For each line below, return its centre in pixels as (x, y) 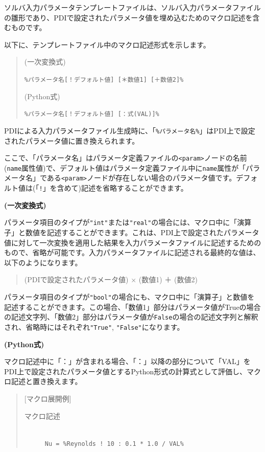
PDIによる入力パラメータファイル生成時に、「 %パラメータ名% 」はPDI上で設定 (130, 130)
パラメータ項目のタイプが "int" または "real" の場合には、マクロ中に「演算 (128, 222)
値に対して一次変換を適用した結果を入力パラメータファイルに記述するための (133, 242)
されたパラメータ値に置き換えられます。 (72, 140)
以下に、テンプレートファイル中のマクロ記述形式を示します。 (107, 44)
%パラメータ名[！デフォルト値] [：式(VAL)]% (92, 114)
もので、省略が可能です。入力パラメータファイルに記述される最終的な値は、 (132, 252)
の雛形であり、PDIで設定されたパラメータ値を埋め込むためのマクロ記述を (128, 17)
